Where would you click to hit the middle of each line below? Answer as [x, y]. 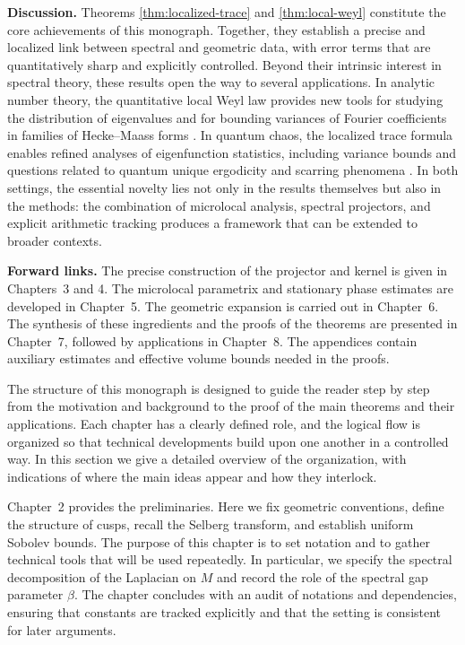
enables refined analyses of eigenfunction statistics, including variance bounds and [232, 152]
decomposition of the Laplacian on [102, 576]
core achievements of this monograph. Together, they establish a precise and [216, 29]
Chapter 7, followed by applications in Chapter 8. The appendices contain [212, 340]
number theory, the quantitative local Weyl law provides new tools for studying [225, 99]
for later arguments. [62, 629]
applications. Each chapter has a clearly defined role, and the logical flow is [214, 424]
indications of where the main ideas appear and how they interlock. [192, 476]
